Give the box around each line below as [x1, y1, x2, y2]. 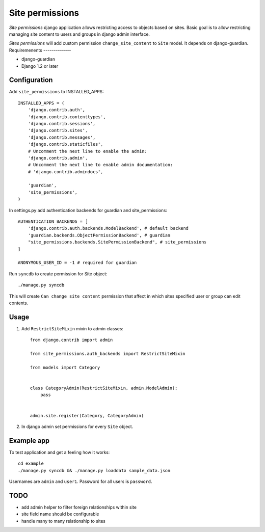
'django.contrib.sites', [27, 128, 88, 133]
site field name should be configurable [21, 511, 99, 517]
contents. [9, 300, 28, 306]
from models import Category [30, 365, 100, 370]
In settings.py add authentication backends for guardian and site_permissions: [9, 207, 167, 213]
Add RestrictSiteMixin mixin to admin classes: [21, 325, 124, 331]
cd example [18, 461, 44, 466]
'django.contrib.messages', [27, 134, 96, 140]
